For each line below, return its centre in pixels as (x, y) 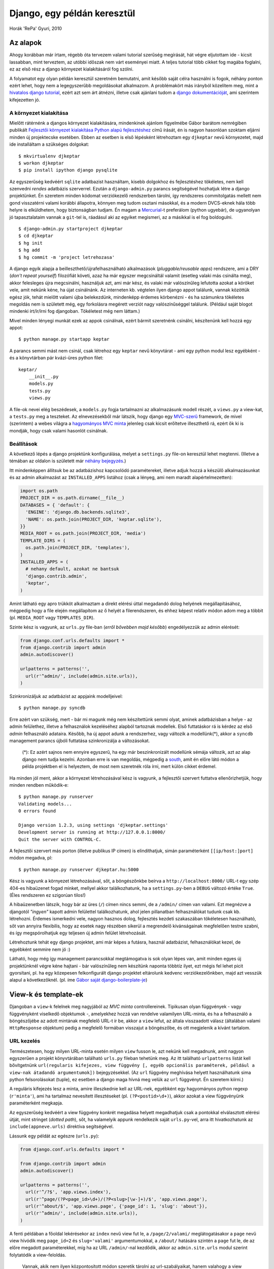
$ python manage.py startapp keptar (64, 339)
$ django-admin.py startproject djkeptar (71, 229)
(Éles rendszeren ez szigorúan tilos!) (47, 895)
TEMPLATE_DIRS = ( (43, 540)
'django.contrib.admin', (56, 576)
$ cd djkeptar (36, 236)
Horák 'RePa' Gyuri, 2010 (36, 28)
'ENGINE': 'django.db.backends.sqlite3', (78, 512)
